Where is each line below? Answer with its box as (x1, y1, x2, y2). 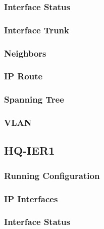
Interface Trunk (4, 23, 69, 36)
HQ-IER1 (4, 143, 55, 158)
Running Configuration (4, 169, 100, 181)
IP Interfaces (4, 192, 58, 205)
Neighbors (4, 47, 46, 59)
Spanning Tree (4, 93, 64, 106)
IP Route (4, 70, 43, 82)
